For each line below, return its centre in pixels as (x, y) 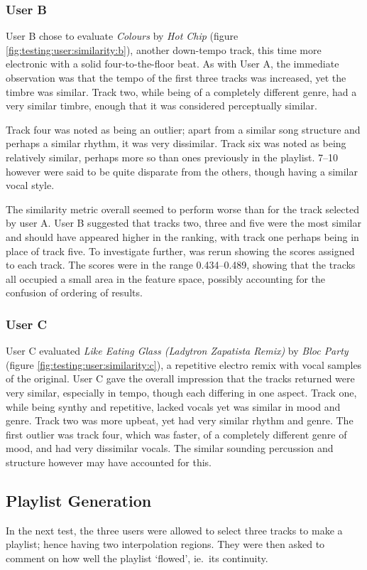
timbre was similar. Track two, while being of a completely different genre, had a (181, 91)
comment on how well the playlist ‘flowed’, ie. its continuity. (137, 558)
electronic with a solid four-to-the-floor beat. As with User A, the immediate (172, 64)
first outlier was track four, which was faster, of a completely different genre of (176, 434)
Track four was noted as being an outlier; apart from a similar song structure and (183, 129)
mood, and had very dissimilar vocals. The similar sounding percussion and (170, 448)
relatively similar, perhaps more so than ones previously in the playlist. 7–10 (172, 157)
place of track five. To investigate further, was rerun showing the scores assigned (180, 251)
